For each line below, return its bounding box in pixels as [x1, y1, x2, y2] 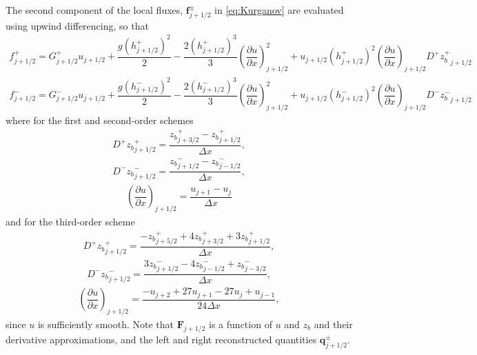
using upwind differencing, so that [6, 18, 149, 32]
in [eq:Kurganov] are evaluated [214, 3, 344, 17]
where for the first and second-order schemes [6, 112, 194, 127]
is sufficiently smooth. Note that [37, 317, 174, 331]
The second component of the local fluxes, [6, 3, 183, 17]
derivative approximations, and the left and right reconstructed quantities [6, 332, 317, 346]
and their [314, 317, 353, 331]
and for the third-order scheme [6, 214, 135, 228]
